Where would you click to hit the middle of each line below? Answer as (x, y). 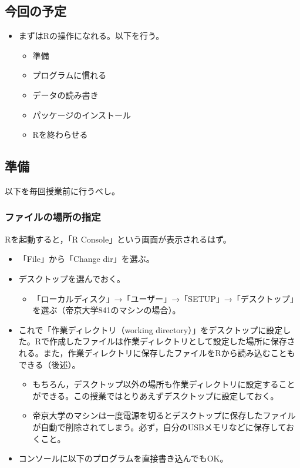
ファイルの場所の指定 (53, 217)
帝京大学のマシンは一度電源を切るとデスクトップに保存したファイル (164, 415)
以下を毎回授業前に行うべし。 (62, 190)
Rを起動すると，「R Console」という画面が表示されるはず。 (118, 239)
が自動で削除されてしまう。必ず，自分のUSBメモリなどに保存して (159, 426)
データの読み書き (65, 94)
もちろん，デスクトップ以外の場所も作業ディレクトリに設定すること (164, 384)
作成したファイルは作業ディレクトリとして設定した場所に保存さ (172, 341)
